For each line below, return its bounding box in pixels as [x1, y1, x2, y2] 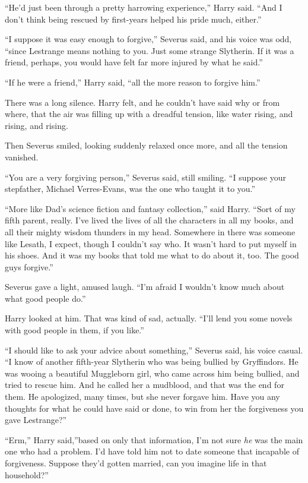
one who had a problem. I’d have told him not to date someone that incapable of [5, 445, 299, 457]
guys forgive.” [5, 260, 53, 273]
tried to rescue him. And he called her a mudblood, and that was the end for [5, 378, 284, 391]
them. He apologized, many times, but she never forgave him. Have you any [5, 390, 280, 403]
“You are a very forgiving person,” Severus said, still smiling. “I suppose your [5, 171, 287, 183]
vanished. [5, 150, 39, 163]
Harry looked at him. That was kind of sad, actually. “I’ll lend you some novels [5, 312, 293, 324]
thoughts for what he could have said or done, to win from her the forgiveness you [5, 402, 304, 414]
